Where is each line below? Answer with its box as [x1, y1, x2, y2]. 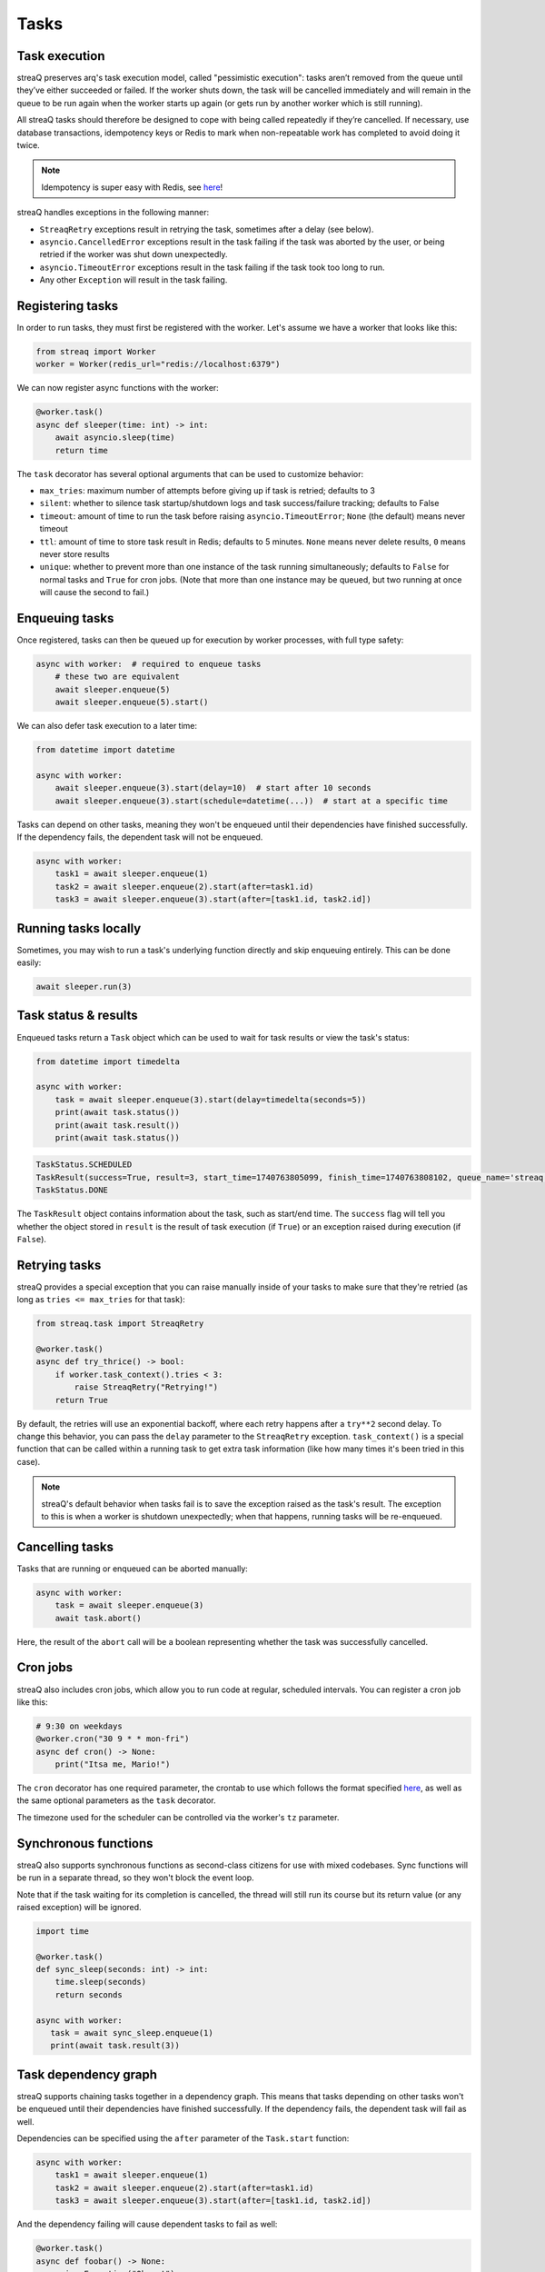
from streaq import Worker [35, 346, 156, 357]
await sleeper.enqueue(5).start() [54, 697, 209, 708]
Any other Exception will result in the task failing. [39, 274, 228, 285]
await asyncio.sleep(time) [54, 433, 176, 443]
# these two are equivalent [54, 672, 181, 682]
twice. [16, 140, 40, 151]
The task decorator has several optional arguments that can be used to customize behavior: [16, 468, 364, 479]
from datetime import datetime [35, 745, 176, 755]
